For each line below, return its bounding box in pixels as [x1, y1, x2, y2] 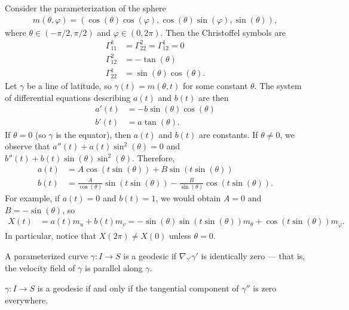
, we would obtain [155, 192, 221, 204]
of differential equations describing [5, 91, 131, 103]
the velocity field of [5, 262, 75, 274]
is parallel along [85, 262, 143, 274]
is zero [253, 281, 277, 294]
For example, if [5, 192, 60, 204]
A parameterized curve [5, 249, 88, 262]
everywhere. [5, 293, 48, 306]
